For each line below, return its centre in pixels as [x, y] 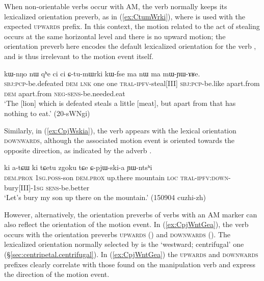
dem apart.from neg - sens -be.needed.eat [65, 93]
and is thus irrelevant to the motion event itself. [79, 56]
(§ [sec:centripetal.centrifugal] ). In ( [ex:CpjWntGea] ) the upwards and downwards [131, 254]
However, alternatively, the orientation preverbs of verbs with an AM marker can [131, 214]
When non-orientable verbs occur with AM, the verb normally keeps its [116, 6]
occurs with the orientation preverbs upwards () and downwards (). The [117, 234]
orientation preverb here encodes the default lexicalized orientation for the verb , [130, 46]
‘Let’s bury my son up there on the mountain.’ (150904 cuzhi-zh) [105, 197]
